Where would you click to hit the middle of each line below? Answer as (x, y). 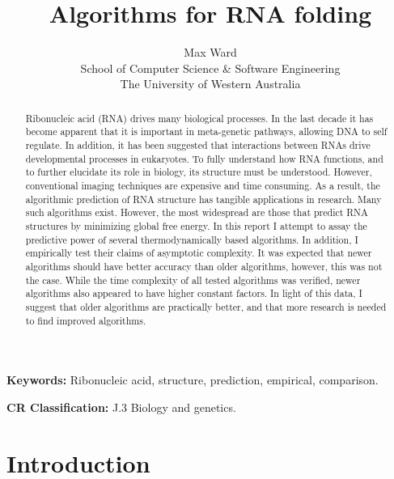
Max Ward (210, 52)
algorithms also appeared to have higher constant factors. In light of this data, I (194, 293)
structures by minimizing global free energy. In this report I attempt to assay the (196, 225)
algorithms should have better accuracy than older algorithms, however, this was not (204, 266)
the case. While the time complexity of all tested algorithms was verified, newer (193, 280)
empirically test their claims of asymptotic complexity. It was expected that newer (199, 253)
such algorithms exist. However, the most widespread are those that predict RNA (197, 212)
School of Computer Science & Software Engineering (210, 68)
